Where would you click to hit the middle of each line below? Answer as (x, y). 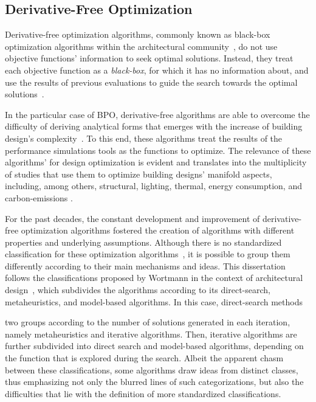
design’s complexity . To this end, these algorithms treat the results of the (144, 138)
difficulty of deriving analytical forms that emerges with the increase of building (154, 126)
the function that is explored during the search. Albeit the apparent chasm (144, 358)
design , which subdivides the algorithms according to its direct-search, (138, 290)
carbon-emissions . (39, 197)
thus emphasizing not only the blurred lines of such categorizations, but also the (154, 382)
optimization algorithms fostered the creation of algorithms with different (158, 230)
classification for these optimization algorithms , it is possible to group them (148, 254)
